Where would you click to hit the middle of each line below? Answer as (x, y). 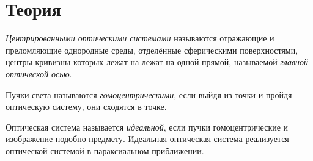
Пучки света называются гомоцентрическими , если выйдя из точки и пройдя (149, 94)
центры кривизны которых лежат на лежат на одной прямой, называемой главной (157, 62)
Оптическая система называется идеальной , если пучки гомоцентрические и (147, 127)
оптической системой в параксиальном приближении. (105, 150)
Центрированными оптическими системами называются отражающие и (140, 38)
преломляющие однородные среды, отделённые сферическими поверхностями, (152, 50)
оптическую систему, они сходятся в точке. (86, 106)
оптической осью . (39, 73)
